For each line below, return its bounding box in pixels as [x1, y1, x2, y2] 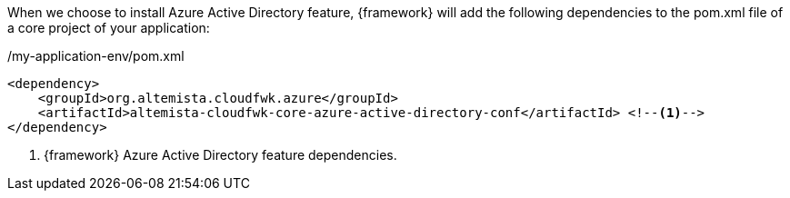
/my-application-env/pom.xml [7, 48, 185, 64]
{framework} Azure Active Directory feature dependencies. [44, 147, 397, 163]
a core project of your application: [7, 20, 210, 35]
